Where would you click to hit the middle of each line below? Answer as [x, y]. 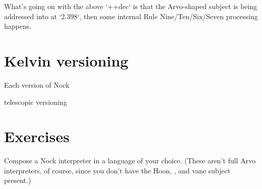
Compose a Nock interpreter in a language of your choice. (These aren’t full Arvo [130, 161]
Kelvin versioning [66, 60]
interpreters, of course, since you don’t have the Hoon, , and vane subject [117, 170]
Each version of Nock [37, 84]
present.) [18, 180]
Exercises [37, 136]
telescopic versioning [36, 102]
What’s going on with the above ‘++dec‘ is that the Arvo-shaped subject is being [131, 6]
